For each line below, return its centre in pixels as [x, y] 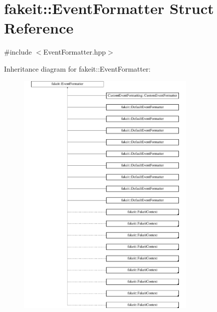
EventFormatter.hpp [75, 52]
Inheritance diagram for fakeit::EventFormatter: [77, 68]
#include [18, 52]
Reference [39, 28]
